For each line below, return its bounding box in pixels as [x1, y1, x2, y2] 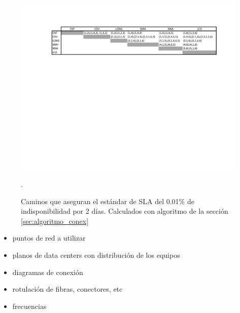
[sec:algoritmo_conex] [21, 215, 89, 226]
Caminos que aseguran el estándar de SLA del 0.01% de [21, 195, 194, 206]
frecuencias [12, 300, 47, 311]
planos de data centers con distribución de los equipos [12, 250, 180, 260]
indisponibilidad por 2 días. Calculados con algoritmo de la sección [21, 206, 228, 216]
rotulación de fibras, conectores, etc [12, 284, 123, 294]
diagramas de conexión [12, 266, 83, 277]
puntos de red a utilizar [12, 232, 86, 243]
